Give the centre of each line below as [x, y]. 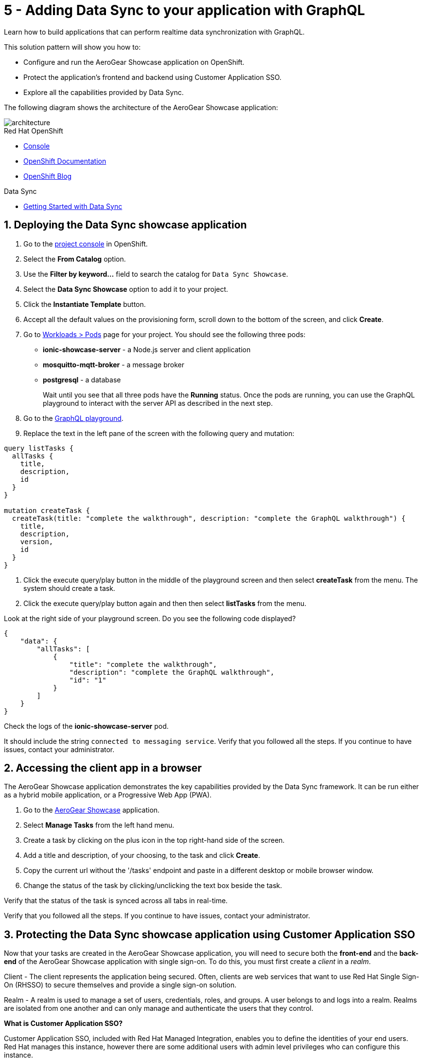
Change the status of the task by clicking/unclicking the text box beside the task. [153, 886]
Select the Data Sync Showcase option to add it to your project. [126, 289]
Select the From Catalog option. [75, 259]
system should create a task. [69, 588]
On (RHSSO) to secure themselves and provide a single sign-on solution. [120, 985]
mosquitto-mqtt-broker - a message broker [114, 364]
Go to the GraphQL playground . [73, 418]
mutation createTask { [47, 510]
